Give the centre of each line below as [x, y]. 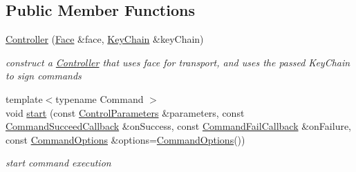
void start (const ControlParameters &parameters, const [125, 112]
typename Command [100, 98]
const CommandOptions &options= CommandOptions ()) [125, 139]
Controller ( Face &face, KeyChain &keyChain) [105, 39]
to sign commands [44, 76]
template [24, 98]
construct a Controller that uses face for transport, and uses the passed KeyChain [178, 62]
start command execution [58, 163]
